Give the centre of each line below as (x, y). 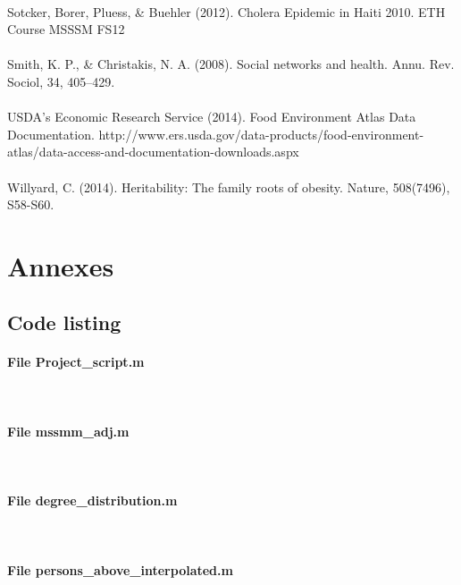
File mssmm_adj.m (68, 431)
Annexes (61, 265)
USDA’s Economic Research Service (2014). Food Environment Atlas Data (212, 117)
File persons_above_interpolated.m (120, 569)
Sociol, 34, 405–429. (61, 81)
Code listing (64, 322)
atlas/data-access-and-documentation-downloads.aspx (153, 152)
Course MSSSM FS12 (66, 29)
